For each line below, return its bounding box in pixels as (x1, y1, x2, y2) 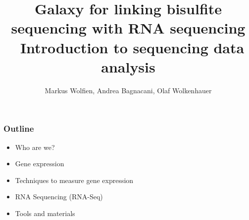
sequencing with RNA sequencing (11, 18, 246, 38)
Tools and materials (15, 208, 75, 218)
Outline (3, 122, 34, 135)
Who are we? (15, 142, 55, 152)
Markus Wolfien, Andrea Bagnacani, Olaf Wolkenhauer (45, 85, 212, 95)
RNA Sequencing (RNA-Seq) (15, 191, 103, 202)
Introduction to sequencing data (20, 37, 245, 57)
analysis (101, 56, 155, 76)
